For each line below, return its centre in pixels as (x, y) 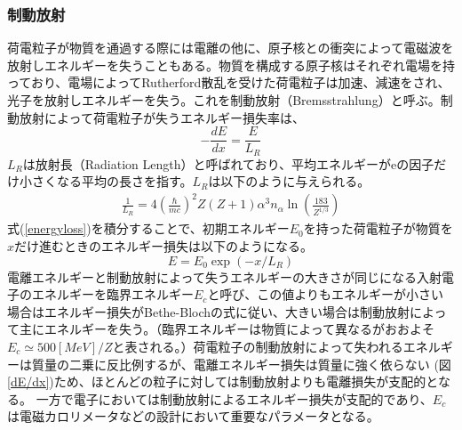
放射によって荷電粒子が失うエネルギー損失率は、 (162, 117)
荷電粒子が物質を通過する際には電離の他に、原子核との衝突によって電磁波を (231, 48)
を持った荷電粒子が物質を (378, 228)
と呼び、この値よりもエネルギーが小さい (326, 294)
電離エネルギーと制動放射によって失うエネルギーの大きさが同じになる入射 (224, 276)
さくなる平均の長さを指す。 (112, 181)
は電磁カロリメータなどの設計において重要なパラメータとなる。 (193, 416)
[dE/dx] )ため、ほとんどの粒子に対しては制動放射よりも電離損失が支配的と (223, 381)
